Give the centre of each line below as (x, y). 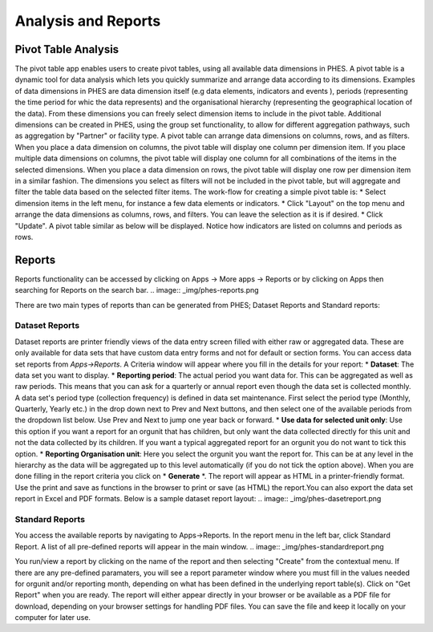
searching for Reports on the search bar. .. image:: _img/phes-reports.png (137, 290)
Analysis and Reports (88, 21)
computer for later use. (53, 618)
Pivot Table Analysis (67, 49)
